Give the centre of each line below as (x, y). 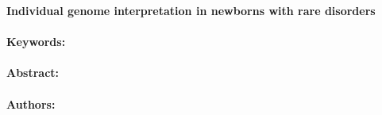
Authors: (31, 103)
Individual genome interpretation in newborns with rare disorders (191, 10)
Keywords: (36, 42)
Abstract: (33, 73)
